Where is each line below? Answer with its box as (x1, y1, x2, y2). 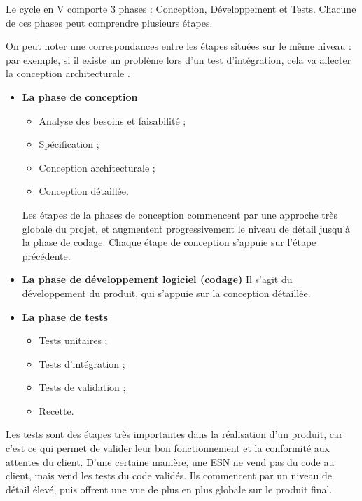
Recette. (39, 403, 74, 418)
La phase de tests (22, 309, 108, 324)
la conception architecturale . (6, 66, 130, 81)
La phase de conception (22, 89, 138, 104)
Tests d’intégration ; (39, 356, 125, 371)
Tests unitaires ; (39, 333, 108, 348)
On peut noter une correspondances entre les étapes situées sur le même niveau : (6, 39, 351, 53)
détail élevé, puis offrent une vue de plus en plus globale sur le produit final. (6, 481, 333, 496)
